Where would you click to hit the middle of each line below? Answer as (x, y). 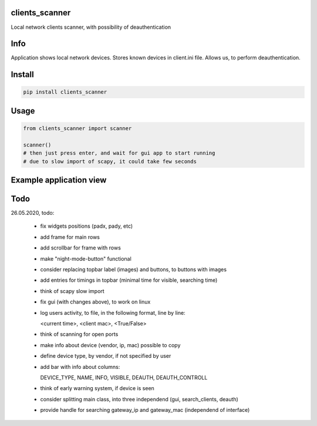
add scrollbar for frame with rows (81, 248)
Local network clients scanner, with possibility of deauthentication (91, 27)
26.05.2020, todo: (33, 213)
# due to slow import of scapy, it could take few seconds (110, 161)
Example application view (59, 180)
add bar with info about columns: (80, 367)
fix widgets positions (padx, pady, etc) (87, 226)
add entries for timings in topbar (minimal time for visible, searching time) (129, 280)
